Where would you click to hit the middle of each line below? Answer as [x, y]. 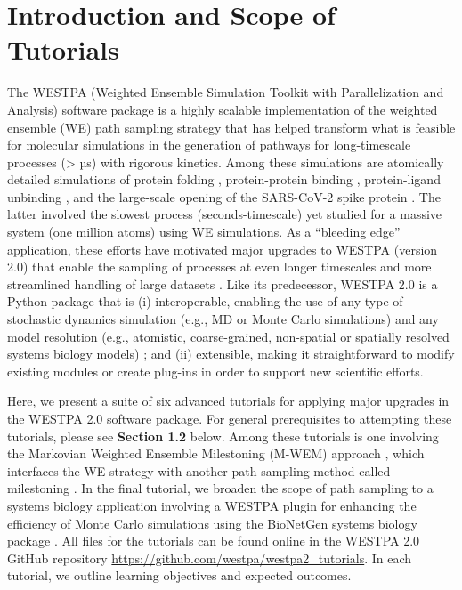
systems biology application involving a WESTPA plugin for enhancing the [212, 505]
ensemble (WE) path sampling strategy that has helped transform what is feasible [231, 127]
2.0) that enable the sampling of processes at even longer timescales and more [219, 267]
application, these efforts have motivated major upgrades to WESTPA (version [223, 249]
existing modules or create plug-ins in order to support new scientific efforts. [215, 371]
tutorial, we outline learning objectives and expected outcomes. [179, 575]
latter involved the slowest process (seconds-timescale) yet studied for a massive [225, 214]
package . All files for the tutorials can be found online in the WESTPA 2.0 [214, 541]
